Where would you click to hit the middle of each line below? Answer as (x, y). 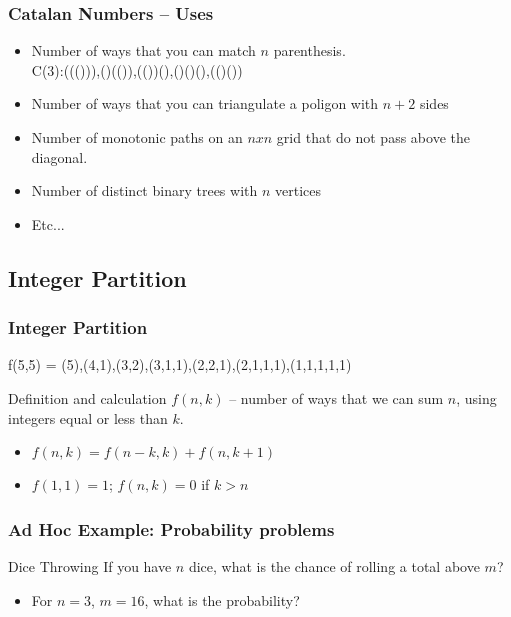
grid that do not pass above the (373, 137)
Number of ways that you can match (143, 50)
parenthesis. (309, 50)
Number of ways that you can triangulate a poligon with (205, 103)
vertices (297, 190)
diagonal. (59, 156)
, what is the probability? (222, 599)
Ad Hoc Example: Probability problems (171, 528)
